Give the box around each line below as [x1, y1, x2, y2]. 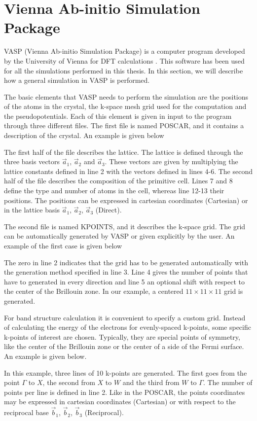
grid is [224, 286, 243, 296]
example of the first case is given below [4, 241, 122, 250]
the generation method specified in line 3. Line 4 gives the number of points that [4, 267, 248, 277]
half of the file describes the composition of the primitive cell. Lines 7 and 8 [4, 175, 233, 186]
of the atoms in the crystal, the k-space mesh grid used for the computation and [4, 101, 247, 111]
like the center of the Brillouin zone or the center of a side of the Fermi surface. [4, 341, 244, 351]
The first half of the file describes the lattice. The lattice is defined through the [4, 146, 243, 157]
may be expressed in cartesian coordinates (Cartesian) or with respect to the [4, 396, 236, 407]
